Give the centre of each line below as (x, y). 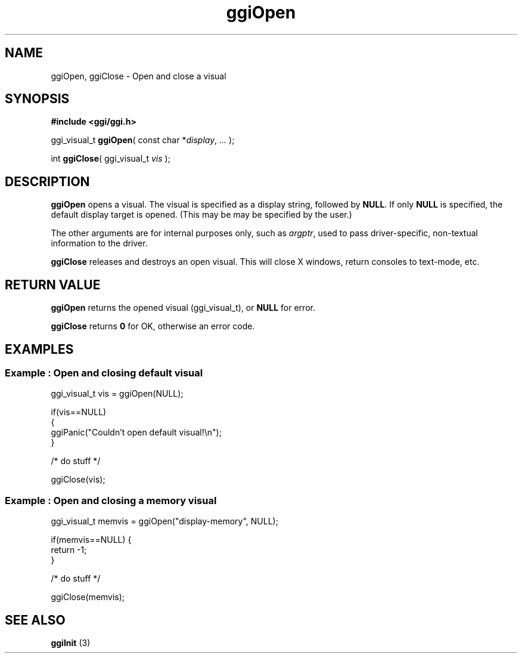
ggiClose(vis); (78, 480)
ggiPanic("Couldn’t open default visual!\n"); (136, 433)
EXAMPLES (39, 349)
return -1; (69, 550)
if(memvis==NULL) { (91, 540)
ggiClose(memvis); (88, 597)
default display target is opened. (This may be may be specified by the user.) (201, 215)
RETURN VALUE (53, 285)
